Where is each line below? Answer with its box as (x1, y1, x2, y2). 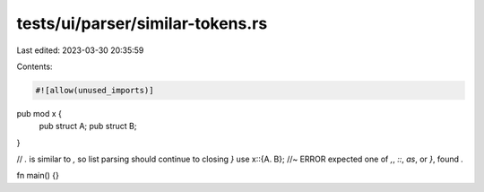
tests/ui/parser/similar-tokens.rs (16, 13, 268, 33)
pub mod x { (16, 108, 63, 118)
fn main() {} (16, 170, 60, 181)
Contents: (16, 61, 53, 72)
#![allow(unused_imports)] (35, 85, 154, 95)
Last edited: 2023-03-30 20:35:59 (16, 45, 144, 56)
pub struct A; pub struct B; (39, 121, 137, 132)
